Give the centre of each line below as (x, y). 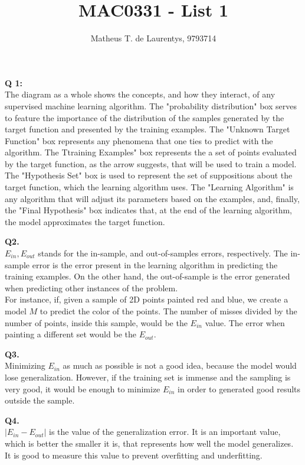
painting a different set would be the (70, 334)
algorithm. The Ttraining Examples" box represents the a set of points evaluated (151, 152)
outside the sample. (40, 400)
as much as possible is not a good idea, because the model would (180, 365)
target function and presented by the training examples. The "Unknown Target (147, 129)
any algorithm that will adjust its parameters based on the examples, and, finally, (152, 198)
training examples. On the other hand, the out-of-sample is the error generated (147, 276)
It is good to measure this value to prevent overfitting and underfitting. (134, 455)
